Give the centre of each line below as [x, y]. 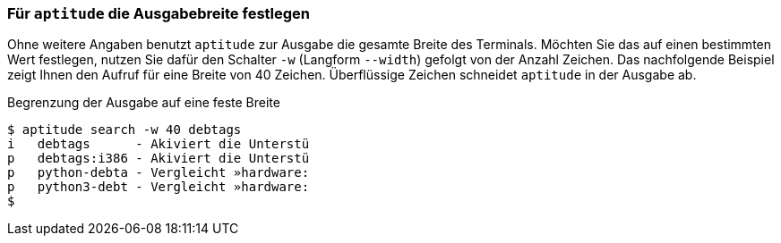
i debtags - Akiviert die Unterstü [159, 144]
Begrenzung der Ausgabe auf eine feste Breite [144, 103]
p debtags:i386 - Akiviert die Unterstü [159, 159]
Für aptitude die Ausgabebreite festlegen [159, 13]
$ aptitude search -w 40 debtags [124, 130]
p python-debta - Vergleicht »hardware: [159, 173]
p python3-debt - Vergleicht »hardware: [159, 187]
